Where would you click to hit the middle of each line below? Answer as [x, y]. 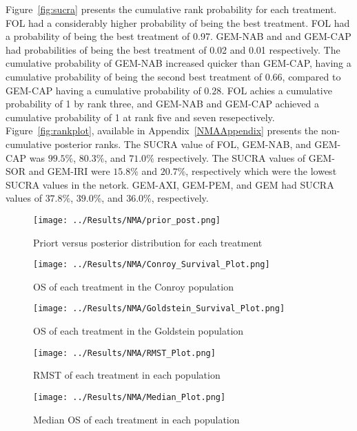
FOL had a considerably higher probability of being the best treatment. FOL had [178, 22]
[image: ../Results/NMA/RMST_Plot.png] [124, 353]
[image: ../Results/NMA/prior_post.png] [127, 220]
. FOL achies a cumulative [277, 90]
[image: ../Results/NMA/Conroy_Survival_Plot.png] [152, 265]
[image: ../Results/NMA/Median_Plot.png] [130, 397]
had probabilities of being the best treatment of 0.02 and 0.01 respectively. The [173, 49]
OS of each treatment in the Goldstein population [139, 331]
